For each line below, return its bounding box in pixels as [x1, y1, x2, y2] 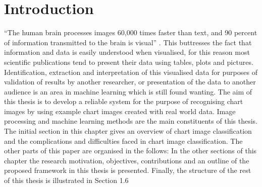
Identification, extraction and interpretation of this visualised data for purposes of [4, 66, 257, 77]
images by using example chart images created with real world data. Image [4, 106, 236, 116]
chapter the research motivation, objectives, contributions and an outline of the [4, 155, 249, 165]
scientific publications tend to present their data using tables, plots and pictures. [4, 56, 253, 67]
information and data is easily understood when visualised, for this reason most [4, 47, 250, 57]
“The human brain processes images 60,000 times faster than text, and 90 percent [4, 27, 257, 38]
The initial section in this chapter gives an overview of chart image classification [4, 126, 252, 136]
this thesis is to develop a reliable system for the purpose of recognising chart [4, 96, 243, 107]
